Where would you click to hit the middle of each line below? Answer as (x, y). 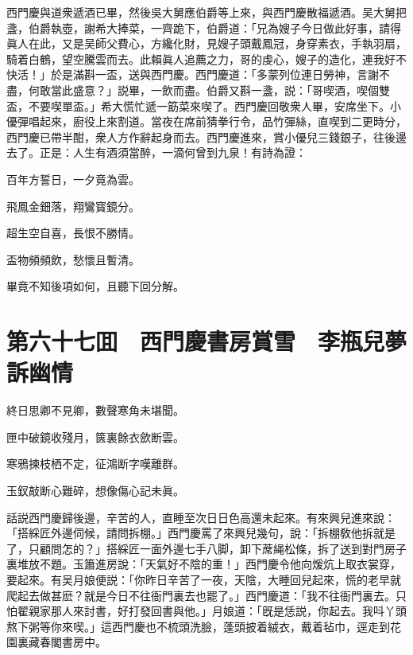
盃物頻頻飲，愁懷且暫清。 (73, 259)
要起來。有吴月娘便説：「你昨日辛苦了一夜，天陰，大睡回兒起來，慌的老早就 (204, 579)
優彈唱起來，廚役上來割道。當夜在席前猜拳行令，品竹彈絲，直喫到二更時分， (206, 121)
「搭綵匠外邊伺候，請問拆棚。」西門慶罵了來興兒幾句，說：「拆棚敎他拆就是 (201, 533)
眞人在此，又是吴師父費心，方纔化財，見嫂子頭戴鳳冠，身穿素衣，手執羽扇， (206, 43)
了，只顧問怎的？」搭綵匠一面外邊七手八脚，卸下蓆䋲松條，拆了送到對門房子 (206, 548)
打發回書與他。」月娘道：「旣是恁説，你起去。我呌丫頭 (267, 611)
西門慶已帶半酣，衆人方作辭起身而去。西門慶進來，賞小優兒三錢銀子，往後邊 (206, 136)
